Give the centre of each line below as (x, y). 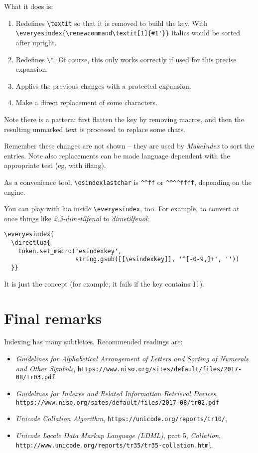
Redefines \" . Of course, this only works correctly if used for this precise (126, 59)
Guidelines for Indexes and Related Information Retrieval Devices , (117, 393)
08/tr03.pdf (35, 377)
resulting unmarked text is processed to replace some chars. (95, 129)
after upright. (36, 42)
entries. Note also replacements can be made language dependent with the (117, 155)
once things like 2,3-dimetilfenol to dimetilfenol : (77, 218)
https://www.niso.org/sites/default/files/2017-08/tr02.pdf (117, 402)
